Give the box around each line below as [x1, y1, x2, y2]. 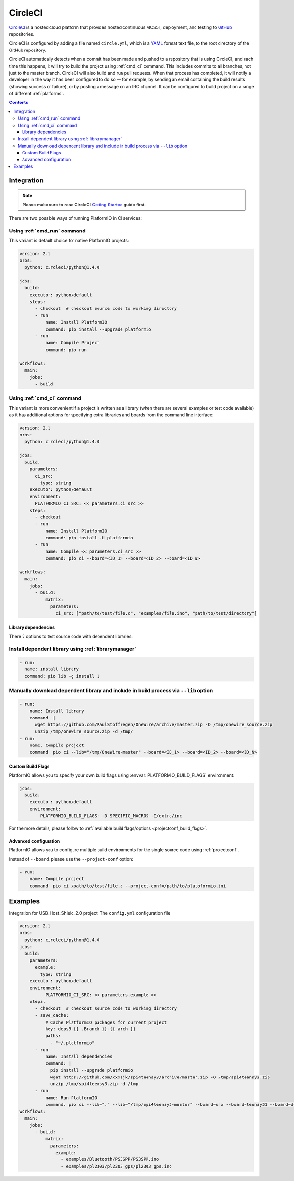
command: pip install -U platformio [45, 535, 133, 540]
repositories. [9, 31, 35, 37]
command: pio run [45, 347, 87, 353]
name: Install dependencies [45, 1053, 113, 1059]
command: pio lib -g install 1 [24, 673, 100, 679]
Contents [9, 100, 29, 105]
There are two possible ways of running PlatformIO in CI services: [9, 215, 142, 221]
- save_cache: [35, 1013, 69, 1018]
